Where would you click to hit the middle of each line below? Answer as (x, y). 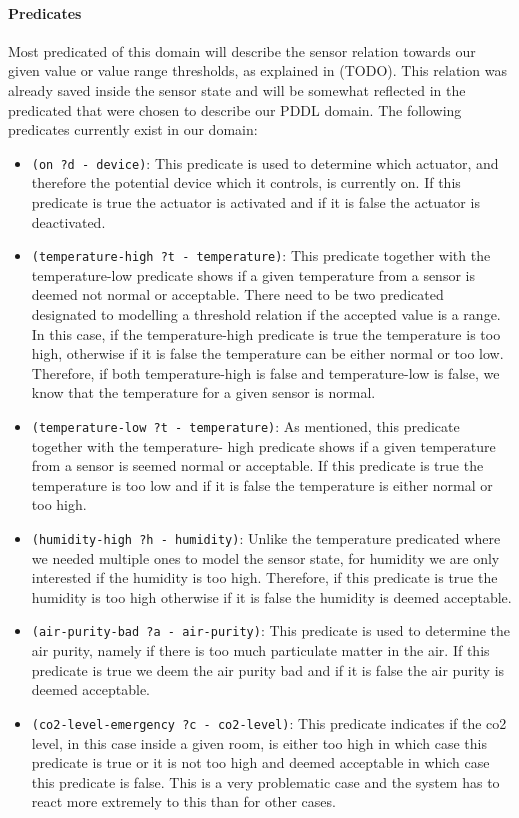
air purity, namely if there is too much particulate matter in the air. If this (260, 650)
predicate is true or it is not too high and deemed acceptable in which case (260, 762)
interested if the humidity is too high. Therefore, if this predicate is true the (264, 577)
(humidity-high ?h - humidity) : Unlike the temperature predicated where (266, 538)
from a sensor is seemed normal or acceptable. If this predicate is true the (257, 465)
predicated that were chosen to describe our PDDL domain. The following (235, 109)
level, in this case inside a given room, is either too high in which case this (259, 742)
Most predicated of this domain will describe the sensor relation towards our (242, 50)
